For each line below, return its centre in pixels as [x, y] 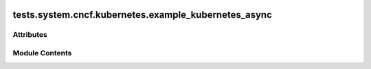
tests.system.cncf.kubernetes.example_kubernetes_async [143, 15]
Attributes [30, 35]
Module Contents [42, 53]
